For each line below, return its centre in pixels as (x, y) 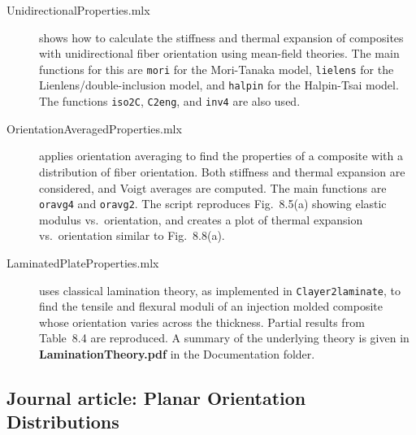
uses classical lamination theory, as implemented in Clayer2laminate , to (220, 290)
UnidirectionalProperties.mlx (78, 10)
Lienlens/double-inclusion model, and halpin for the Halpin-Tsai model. (219, 85)
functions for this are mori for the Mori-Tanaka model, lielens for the (217, 69)
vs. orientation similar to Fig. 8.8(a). (132, 235)
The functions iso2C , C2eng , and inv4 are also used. (170, 101)
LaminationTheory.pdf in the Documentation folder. (177, 354)
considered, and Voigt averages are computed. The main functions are (213, 187)
